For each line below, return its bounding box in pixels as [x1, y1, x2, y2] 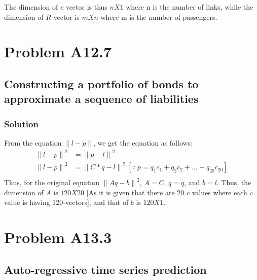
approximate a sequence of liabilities [4, 91, 199, 107]
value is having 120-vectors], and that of [4, 197, 129, 207]
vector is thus [65, 2, 107, 12]
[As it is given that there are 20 [86, 187, 185, 197]
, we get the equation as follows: [93, 137, 193, 148]
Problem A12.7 [4, 41, 112, 62]
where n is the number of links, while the [126, 2, 253, 12]
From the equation [4, 137, 62, 148]
